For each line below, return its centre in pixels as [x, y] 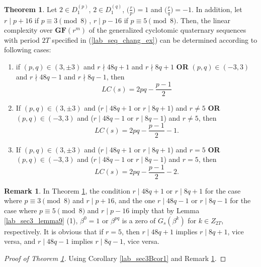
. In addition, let [217, 9]
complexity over [28, 30]
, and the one [135, 200]
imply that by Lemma [165, 210]
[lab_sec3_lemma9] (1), [41, 220]
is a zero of [139, 220]
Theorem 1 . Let [31, 9]
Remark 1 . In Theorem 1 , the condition [67, 190]
